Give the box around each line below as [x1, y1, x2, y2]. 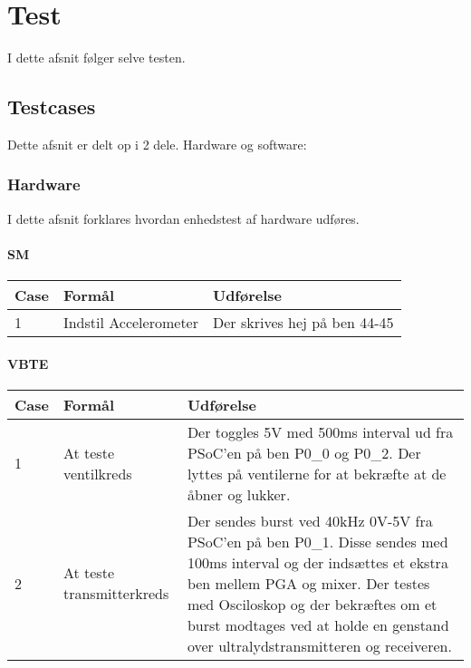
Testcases [7, 92, 96, 121]
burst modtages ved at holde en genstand [187, 614, 449, 635]
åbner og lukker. [187, 483, 291, 505]
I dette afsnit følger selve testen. [7, 48, 186, 67]
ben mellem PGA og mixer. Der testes [187, 572, 430, 594]
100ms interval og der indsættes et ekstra [187, 551, 448, 573]
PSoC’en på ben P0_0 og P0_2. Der [187, 441, 421, 463]
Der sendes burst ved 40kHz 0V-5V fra [187, 509, 433, 531]
